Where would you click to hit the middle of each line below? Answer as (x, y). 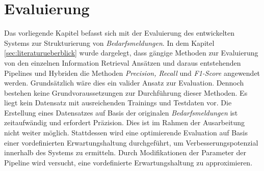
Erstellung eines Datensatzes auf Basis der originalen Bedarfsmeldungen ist (121, 112)
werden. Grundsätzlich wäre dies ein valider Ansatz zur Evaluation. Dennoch (124, 83)
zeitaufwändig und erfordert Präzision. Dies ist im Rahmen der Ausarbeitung (125, 122)
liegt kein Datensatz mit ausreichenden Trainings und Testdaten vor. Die (118, 103)
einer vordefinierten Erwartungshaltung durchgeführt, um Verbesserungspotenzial (131, 142)
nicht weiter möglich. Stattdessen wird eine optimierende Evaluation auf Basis (126, 133)
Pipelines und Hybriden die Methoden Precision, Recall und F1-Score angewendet (132, 73)
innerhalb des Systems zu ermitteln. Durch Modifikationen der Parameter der (125, 152)
